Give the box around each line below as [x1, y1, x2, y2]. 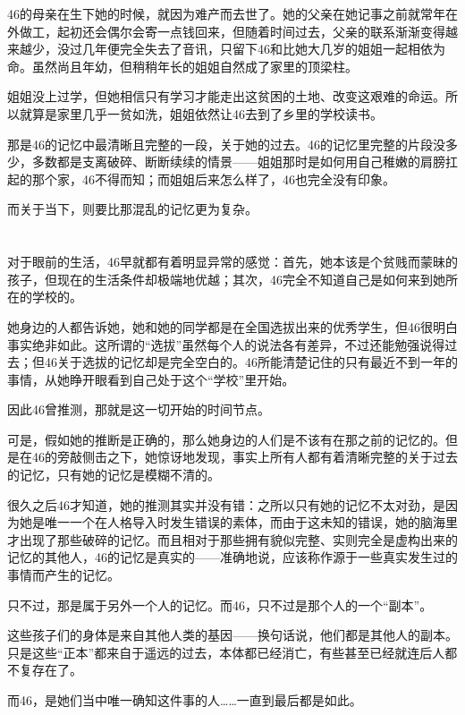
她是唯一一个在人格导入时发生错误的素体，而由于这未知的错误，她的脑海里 [19, 513, 458, 532]
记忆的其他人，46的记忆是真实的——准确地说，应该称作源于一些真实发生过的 [7, 548, 458, 566]
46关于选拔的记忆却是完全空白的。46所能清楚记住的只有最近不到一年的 [44, 353, 458, 371]
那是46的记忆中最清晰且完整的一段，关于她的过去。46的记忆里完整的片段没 [7, 134, 445, 153]
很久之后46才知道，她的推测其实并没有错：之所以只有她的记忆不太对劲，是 [7, 495, 445, 514]
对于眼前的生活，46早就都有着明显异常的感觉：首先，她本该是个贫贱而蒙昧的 [7, 252, 458, 271]
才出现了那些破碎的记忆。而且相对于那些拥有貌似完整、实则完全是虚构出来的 [7, 530, 458, 549]
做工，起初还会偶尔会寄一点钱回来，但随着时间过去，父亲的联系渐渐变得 [19, 21, 445, 40]
